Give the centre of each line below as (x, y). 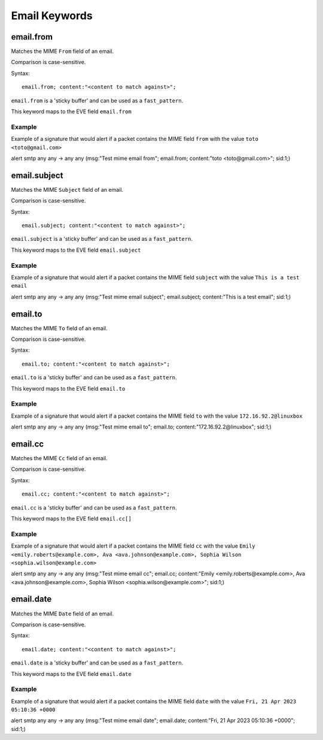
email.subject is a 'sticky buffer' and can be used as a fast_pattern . (102, 239)
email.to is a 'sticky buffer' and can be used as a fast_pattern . (94, 377)
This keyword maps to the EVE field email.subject (76, 250)
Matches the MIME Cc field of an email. (59, 458)
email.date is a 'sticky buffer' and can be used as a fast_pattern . (97, 663)
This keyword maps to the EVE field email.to (68, 388)
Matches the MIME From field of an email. (63, 52)
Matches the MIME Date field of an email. (63, 614)
